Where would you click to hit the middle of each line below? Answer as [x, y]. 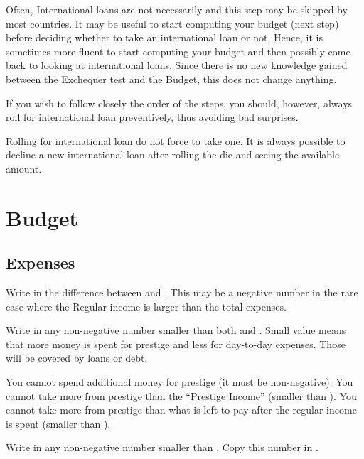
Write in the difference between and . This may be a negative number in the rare [182, 292]
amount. [24, 168]
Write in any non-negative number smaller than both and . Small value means [176, 330]
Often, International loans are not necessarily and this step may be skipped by [177, 9]
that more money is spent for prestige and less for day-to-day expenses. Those [176, 344]
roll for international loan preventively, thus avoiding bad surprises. [152, 117]
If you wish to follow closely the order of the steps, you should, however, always [179, 103]
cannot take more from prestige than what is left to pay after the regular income [181, 410]
